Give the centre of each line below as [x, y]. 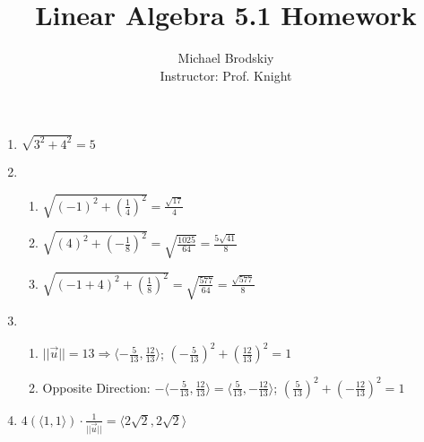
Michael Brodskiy [226, 58]
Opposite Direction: [96, 387]
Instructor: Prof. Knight [226, 75]
